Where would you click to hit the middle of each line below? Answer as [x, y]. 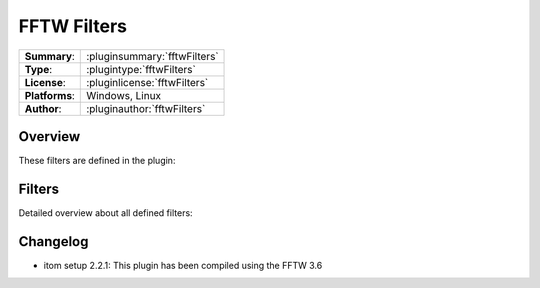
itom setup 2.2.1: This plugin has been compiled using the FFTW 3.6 [183, 265]
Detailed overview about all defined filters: [106, 212]
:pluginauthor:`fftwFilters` [146, 108]
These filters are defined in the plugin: [97, 161]
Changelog [53, 241]
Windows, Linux [124, 95]
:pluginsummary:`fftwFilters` [152, 56]
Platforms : [49, 95]
